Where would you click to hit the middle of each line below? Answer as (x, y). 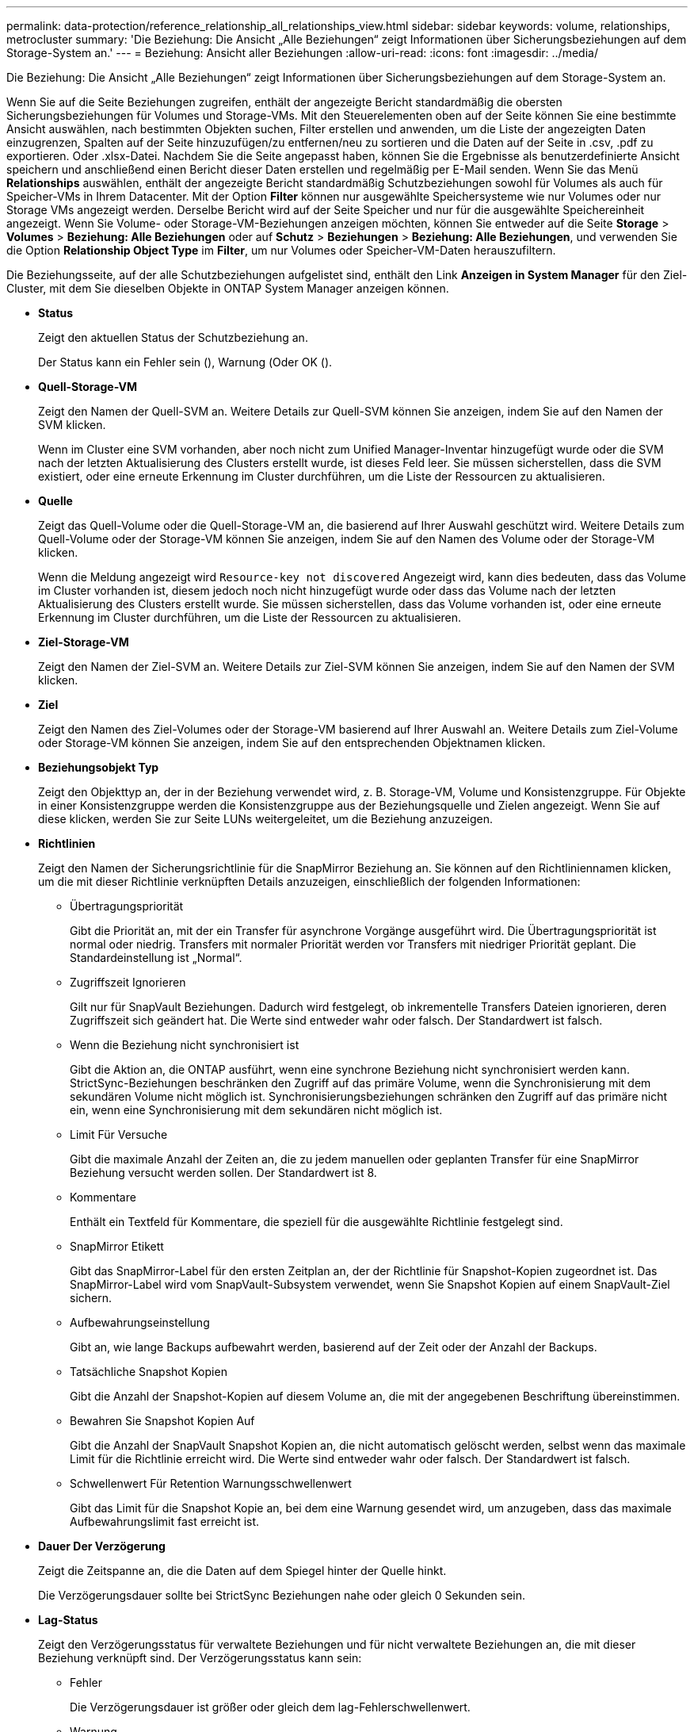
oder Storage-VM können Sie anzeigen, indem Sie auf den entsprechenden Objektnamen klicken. (292, 743)
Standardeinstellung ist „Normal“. (156, 958)
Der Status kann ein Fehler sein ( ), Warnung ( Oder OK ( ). (185, 362)
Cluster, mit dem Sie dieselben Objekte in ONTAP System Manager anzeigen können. (228, 288)
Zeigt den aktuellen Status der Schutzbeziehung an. (173, 337)
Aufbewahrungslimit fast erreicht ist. (165, 1521)
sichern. (91, 1298)
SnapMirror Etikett (117, 1246)
